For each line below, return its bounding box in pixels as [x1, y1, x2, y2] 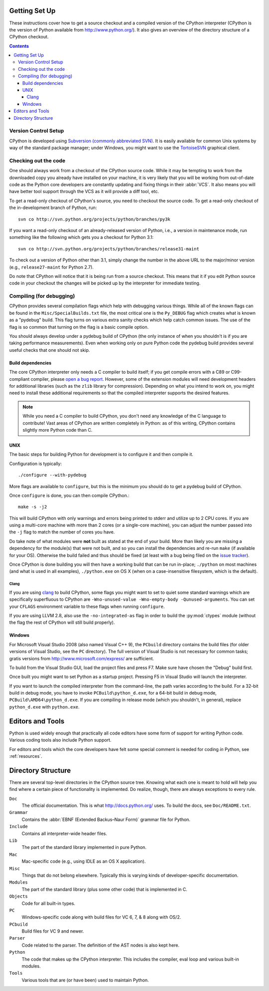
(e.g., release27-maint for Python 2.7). [9, 264, 94, 270]
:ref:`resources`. [9, 753, 42, 759]
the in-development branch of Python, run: [9, 205, 97, 211]
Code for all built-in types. [21, 900, 76, 906]
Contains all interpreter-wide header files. [21, 830, 107, 836]
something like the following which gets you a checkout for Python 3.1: [9, 235, 154, 241]
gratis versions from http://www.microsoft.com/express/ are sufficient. [9, 655, 154, 661]
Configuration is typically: [9, 461, 62, 467]
